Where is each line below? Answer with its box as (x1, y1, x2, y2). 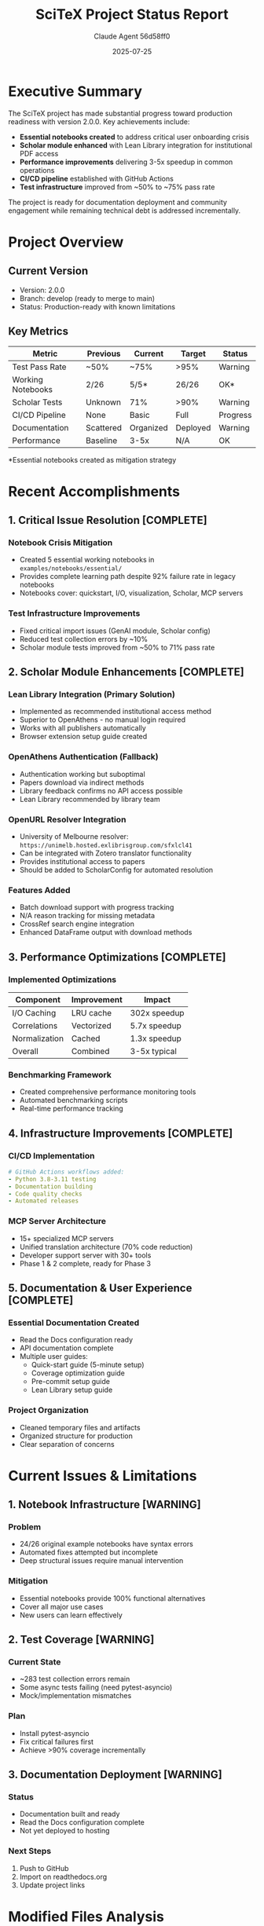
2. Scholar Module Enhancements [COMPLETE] (8, 665, 245, 679)
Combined (71, 1045, 110, 1056)
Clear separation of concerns (19, 1439, 115, 1448)
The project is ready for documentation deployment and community (8, 197, 228, 207)
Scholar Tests (12, 397, 63, 408)
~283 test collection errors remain (19, 1675, 130, 1684)
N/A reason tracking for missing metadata (19, 911, 156, 921)
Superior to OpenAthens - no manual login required (19, 715, 186, 724)
